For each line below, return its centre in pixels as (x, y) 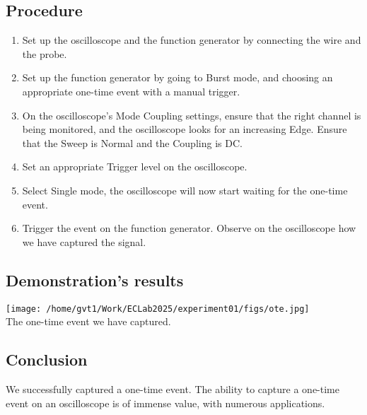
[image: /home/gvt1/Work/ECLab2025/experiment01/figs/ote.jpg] (158, 309)
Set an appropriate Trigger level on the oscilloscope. (135, 166)
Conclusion (47, 360)
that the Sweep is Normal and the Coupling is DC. (132, 142)
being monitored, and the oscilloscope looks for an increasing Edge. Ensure (185, 129)
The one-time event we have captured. (88, 321)
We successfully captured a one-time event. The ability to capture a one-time (173, 388)
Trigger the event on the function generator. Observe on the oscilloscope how (189, 228)
